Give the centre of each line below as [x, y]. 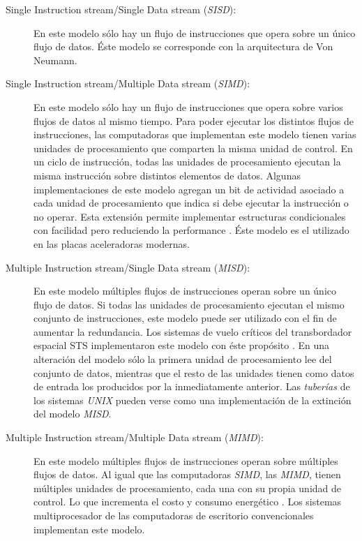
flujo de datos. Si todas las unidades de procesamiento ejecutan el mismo [189, 304]
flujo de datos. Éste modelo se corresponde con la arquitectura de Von [183, 46]
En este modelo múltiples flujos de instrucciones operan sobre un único [185, 291]
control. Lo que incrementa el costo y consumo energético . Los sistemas [188, 502]
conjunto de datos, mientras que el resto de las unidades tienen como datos [194, 372]
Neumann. [55, 60]
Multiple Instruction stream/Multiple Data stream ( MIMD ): [135, 437]
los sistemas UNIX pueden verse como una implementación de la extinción [193, 400]
